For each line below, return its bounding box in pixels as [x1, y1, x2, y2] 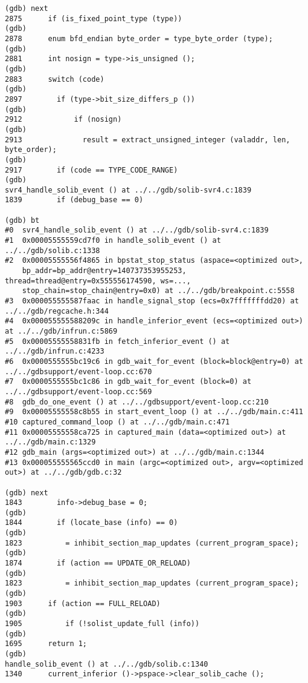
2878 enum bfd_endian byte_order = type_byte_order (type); [5, 34, 273, 43]
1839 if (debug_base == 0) [5, 196, 144, 205]
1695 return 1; [5, 639, 88, 648]
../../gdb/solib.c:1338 [5, 246, 100, 255]
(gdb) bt [5, 216, 40, 225]
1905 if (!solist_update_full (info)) [5, 619, 200, 629]
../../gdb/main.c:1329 [5, 438, 96, 447]
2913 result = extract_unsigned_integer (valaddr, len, [5, 135, 290, 144]
